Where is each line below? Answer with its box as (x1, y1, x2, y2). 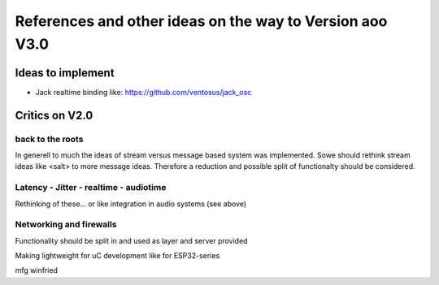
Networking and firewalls (15, 219, 117, 231)
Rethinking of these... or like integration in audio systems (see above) (15, 199, 247, 209)
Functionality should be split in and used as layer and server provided (15, 235, 248, 245)
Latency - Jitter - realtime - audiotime (15, 182, 167, 193)
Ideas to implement (15, 66, 115, 80)
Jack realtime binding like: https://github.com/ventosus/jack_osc (35, 87, 252, 97)
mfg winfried (15, 266, 59, 275)
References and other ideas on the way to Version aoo (15, 12, 388, 30)
